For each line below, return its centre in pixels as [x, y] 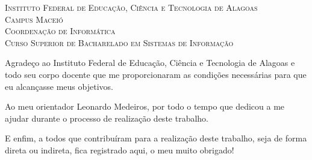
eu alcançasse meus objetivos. [59, 86]
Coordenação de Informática [60, 31]
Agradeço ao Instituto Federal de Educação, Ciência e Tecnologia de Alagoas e [150, 63]
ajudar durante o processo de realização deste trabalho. [107, 118]
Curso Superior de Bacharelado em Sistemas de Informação [119, 42]
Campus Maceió [34, 19]
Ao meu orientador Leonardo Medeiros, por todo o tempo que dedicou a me [145, 106]
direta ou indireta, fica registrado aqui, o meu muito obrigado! [120, 150]
